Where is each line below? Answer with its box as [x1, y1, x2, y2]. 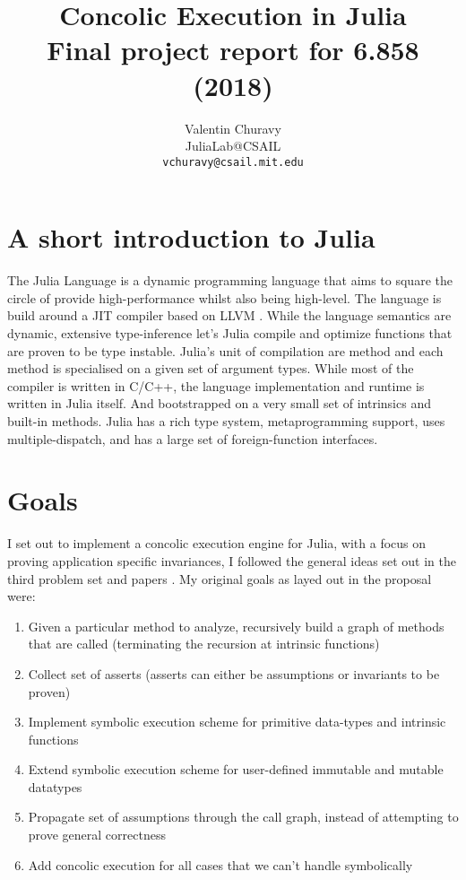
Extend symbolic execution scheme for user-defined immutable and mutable [28, 760, 444, 779]
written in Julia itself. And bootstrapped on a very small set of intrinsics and [7, 394, 431, 413]
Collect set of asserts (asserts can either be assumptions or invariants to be [28, 664, 440, 683]
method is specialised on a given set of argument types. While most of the [7, 359, 414, 378]
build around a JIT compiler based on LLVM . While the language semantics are [7, 306, 452, 325]
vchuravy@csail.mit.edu [162, 155, 304, 169]
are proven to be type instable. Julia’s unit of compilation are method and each [7, 341, 444, 360]
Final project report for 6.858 [47, 31, 419, 68]
